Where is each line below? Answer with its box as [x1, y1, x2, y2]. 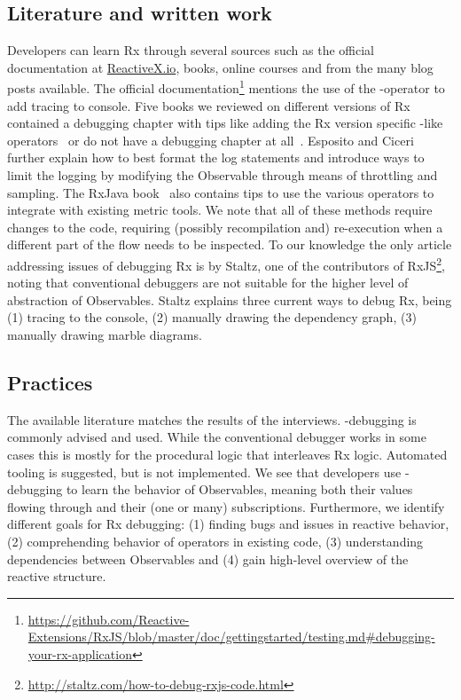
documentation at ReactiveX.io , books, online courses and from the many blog [7, 58, 434, 76]
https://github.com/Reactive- [27, 610, 190, 628]
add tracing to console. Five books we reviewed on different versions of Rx [7, 96, 410, 114]
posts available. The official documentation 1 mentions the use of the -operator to [7, 76, 445, 98]
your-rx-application [27, 644, 132, 663]
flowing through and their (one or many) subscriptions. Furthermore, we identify [7, 497, 445, 515]
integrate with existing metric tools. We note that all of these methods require [7, 201, 433, 219]
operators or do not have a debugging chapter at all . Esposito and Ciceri [7, 130, 414, 149]
